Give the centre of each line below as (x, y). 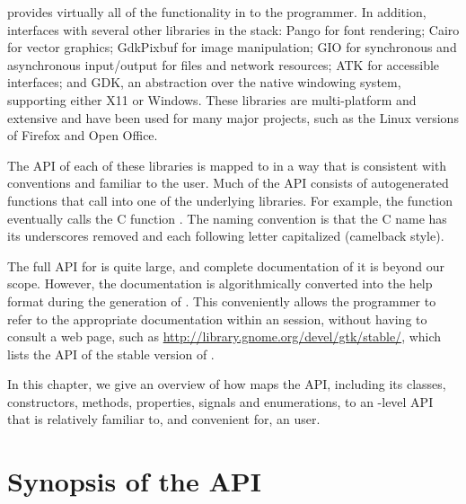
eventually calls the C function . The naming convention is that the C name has (227, 218)
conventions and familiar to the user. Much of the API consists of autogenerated (228, 183)
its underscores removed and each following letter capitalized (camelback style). (226, 236)
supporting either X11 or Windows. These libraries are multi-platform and (212, 99)
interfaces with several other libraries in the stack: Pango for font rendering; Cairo (233, 29)
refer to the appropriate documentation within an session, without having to (217, 318)
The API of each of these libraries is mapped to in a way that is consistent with (227, 165)
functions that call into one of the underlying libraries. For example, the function (230, 200)
